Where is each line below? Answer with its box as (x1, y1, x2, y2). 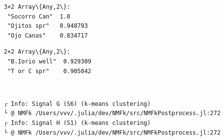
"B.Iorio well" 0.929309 (7, 58, 91, 65)
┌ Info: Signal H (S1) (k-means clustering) (4, 119, 151, 126)
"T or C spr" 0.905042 (7, 67, 91, 75)
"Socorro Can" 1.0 (7, 13, 71, 20)
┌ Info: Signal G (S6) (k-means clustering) (4, 100, 151, 107)
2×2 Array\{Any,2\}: (4, 48, 71, 56)
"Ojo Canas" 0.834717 (7, 32, 88, 39)
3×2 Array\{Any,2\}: (4, 3, 71, 10)
